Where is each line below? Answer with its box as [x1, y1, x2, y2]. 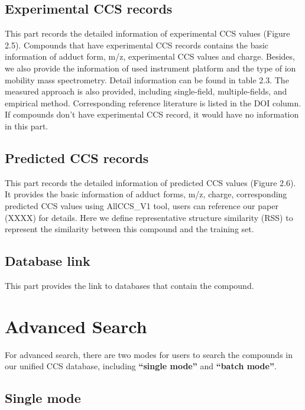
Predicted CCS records [5, 148, 149, 167]
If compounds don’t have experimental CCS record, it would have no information [5, 108, 299, 121]
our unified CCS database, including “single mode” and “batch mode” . [5, 360, 277, 372]
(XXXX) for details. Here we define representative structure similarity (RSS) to [5, 211, 293, 223]
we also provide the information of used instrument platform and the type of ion [5, 61, 296, 74]
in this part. [5, 119, 48, 132]
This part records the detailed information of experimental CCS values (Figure [5, 27, 290, 40]
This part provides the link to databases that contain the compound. [5, 279, 254, 291]
